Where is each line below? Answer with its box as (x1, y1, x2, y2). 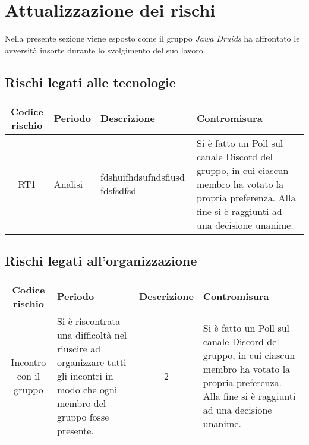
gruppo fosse (56, 409, 109, 424)
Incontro (11, 355, 46, 369)
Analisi (53, 176, 83, 191)
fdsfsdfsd (100, 184, 137, 198)
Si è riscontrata (56, 314, 121, 328)
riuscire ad (56, 341, 101, 355)
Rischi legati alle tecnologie (5, 72, 176, 91)
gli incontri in (56, 368, 113, 383)
